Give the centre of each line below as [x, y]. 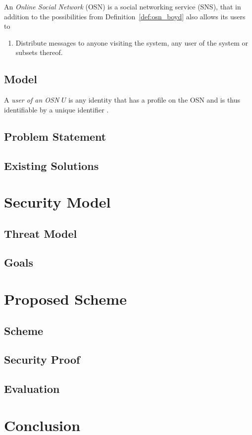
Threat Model [41, 233]
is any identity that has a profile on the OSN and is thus [154, 100]
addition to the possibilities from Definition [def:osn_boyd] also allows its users [125, 16]
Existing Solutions [51, 165]
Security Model [57, 202]
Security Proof [42, 359]
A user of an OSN [32, 100]
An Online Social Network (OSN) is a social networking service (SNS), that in [123, 6]
